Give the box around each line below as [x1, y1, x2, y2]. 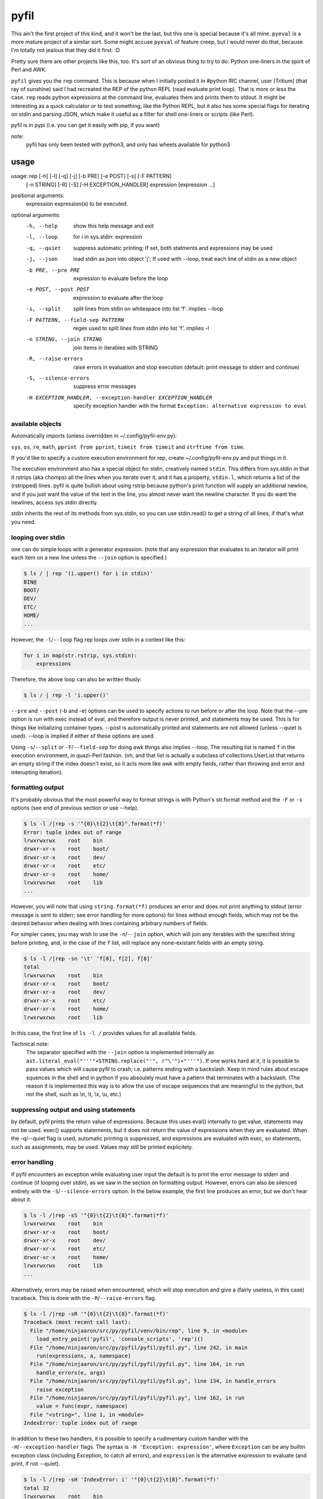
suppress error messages [73, 383, 137, 390]
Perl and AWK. [11, 66, 47, 73]
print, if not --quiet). [11, 1460, 60, 1467]
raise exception [36, 1386, 84, 1393]
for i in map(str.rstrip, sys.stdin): [23, 652, 138, 659]
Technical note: [11, 1040, 49, 1048]
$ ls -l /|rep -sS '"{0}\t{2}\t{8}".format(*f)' [23, 1212, 169, 1218]
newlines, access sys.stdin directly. [11, 499, 99, 506]
